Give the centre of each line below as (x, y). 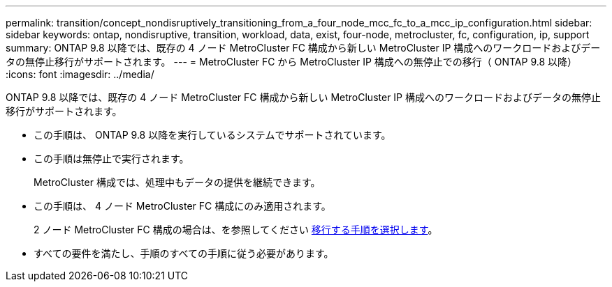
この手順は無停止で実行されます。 (111, 158)
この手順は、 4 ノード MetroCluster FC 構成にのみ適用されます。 (182, 206)
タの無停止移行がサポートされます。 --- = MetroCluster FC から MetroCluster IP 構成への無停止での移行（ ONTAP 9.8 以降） (292, 62)
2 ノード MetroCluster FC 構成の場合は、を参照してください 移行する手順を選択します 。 (236, 230)
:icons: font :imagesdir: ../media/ (80, 74)
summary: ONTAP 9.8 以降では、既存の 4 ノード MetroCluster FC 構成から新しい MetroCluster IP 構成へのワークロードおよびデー (303, 48)
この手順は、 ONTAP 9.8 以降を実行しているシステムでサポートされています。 (212, 135)
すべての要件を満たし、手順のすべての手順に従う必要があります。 (184, 253)
